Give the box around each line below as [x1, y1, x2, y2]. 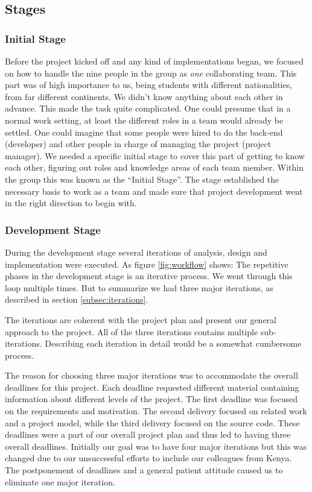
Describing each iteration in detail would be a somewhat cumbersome [45, 337, 302, 350]
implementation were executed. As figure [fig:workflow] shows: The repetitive [5, 257, 288, 270]
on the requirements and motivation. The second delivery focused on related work [5, 405, 307, 417]
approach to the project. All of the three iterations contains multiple [5, 325, 258, 338]
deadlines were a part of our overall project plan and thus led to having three [5, 428, 291, 441]
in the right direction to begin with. [5, 197, 137, 209]
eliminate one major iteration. [5, 475, 115, 488]
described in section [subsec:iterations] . [5, 293, 148, 306]
